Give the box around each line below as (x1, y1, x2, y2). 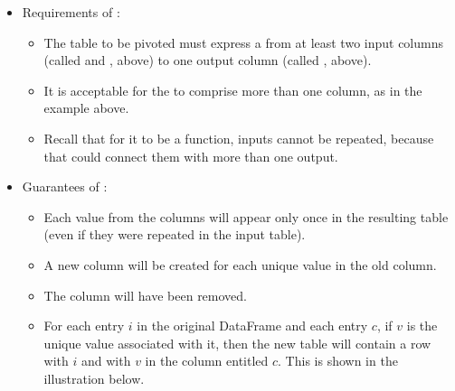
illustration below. (43, 368, 145, 387)
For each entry (43, 316, 125, 335)
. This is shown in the (278, 351, 398, 370)
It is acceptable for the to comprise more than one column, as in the (43, 80, 422, 99)
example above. (43, 98, 129, 117)
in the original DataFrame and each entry (137, 316, 368, 335)
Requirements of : (22, 3, 120, 21)
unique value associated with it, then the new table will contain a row (43, 333, 431, 352)
